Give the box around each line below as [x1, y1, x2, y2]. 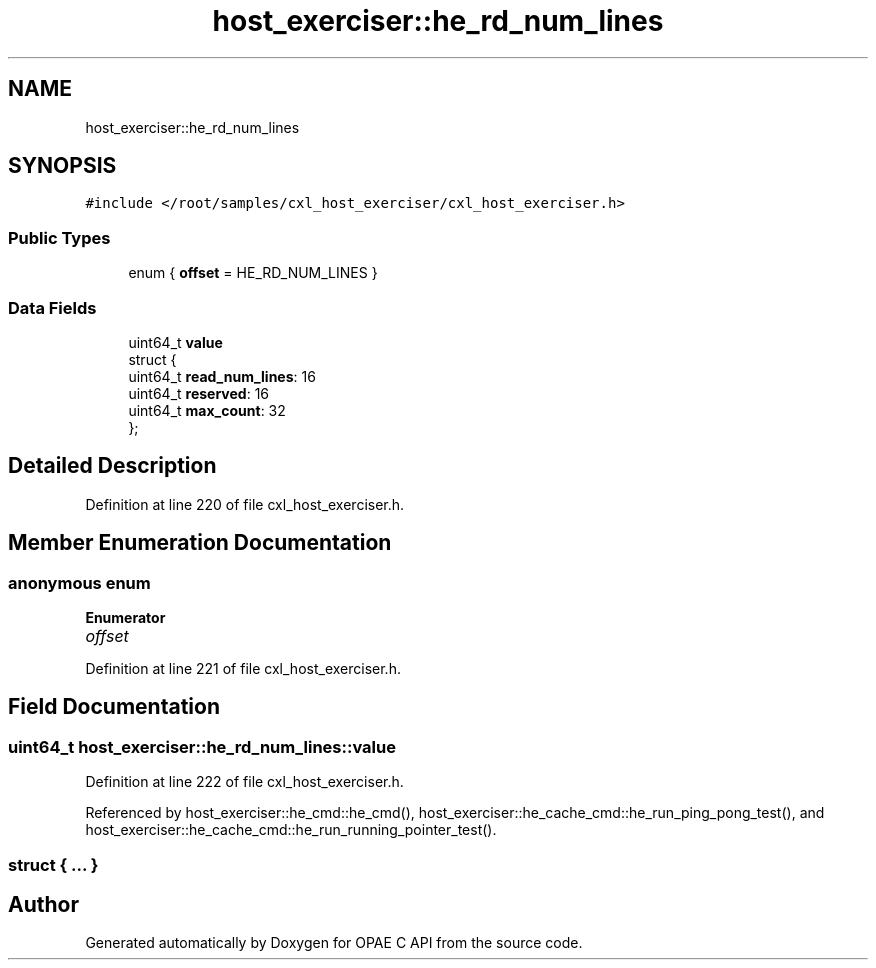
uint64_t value [128, 333, 223, 351]
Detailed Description [8, 453, 217, 479]
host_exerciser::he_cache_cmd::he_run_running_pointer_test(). [85, 821, 497, 839]
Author [8, 892, 79, 918]
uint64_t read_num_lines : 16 [128, 367, 316, 385]
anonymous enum [8, 572, 151, 593]
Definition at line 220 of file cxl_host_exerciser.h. [85, 495, 405, 513]
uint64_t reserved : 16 [128, 384, 270, 402]
